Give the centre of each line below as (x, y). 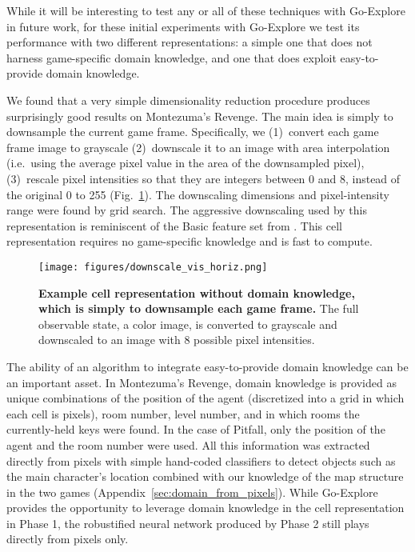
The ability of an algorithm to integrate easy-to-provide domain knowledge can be (207, 366)
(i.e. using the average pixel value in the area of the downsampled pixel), (186, 163)
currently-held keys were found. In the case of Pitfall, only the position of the (196, 429)
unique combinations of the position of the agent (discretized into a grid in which (206, 398)
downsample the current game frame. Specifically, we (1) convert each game (193, 132)
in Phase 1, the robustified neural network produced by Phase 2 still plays (188, 523)
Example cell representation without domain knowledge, (197, 292)
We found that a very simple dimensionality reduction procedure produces (188, 100)
